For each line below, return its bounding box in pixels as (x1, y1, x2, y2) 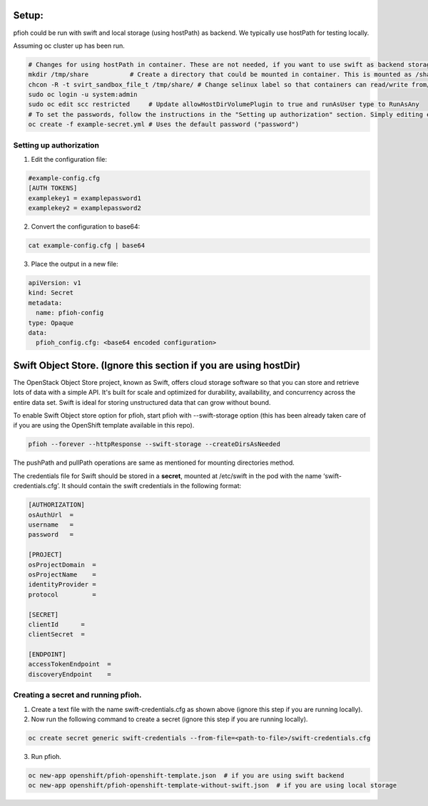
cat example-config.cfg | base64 (28, 242, 146, 249)
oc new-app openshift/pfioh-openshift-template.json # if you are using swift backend (28, 771, 345, 780)
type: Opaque (28, 319, 74, 327)
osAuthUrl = (28, 510, 74, 519)
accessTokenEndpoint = (28, 660, 112, 668)
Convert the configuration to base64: (31, 222, 141, 231)
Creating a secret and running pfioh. (13, 690, 142, 700)
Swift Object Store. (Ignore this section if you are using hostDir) (13, 359, 301, 371)
